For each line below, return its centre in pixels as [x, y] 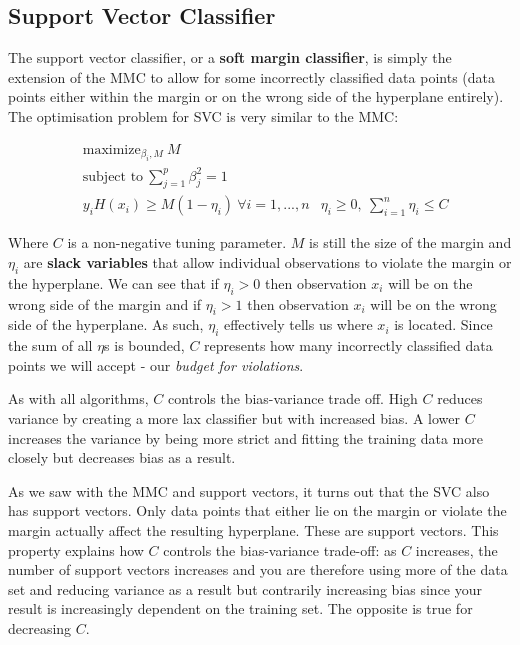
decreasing [40, 627]
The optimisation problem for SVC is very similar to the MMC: [203, 115]
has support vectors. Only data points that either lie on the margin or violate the [257, 510]
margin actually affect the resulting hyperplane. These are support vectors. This [253, 529]
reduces [460, 398]
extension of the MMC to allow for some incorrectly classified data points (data [251, 76]
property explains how [76, 549]
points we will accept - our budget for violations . [156, 364]
